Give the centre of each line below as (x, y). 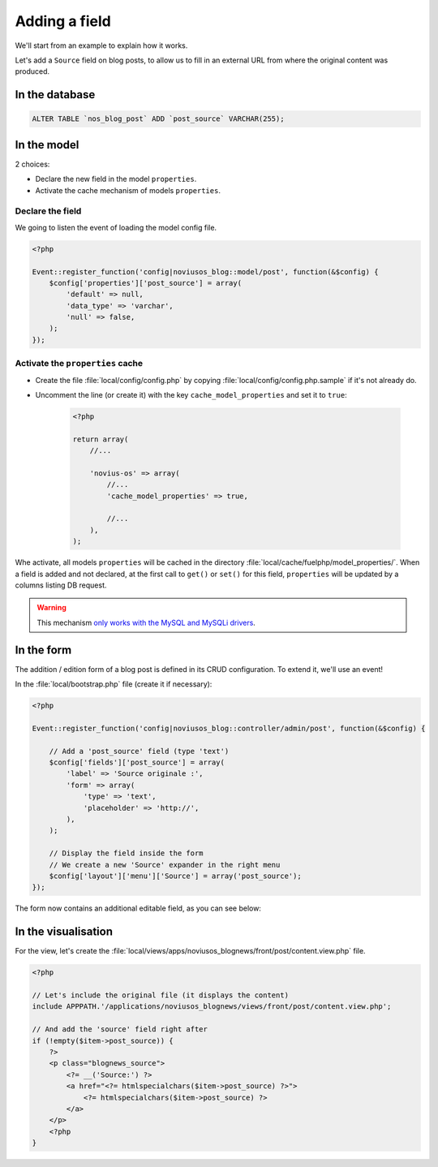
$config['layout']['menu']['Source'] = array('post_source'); (175, 876)
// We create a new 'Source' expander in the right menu (165, 865)
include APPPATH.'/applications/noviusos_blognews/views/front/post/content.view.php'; (212, 1007)
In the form (43, 650)
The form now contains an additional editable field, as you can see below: (138, 908)
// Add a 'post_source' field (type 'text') (139, 751)
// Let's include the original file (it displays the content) (161, 995)
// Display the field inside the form (126, 853)
